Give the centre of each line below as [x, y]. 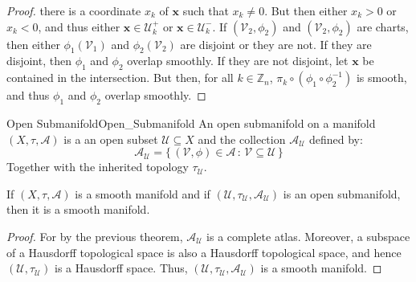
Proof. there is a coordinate [74, 10]
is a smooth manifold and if [143, 193]
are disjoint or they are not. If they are [276, 44]
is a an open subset [111, 139]
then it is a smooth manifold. [78, 209]
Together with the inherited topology [98, 167]
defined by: [336, 139]
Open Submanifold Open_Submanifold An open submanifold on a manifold [191, 123]
